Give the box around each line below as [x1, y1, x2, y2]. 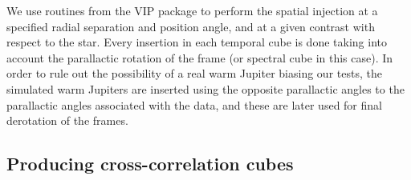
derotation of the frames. [6, 112, 128, 129]
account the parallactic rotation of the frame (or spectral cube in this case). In [6, 49, 393, 66]
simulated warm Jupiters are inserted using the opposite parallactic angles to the [6, 80, 405, 97]
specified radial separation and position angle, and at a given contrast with [6, 18, 375, 34]
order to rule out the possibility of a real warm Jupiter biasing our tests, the [6, 65, 382, 82]
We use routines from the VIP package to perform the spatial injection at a [6, 2, 378, 18]
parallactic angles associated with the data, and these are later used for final [6, 96, 382, 113]
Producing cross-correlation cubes [6, 151, 294, 176]
